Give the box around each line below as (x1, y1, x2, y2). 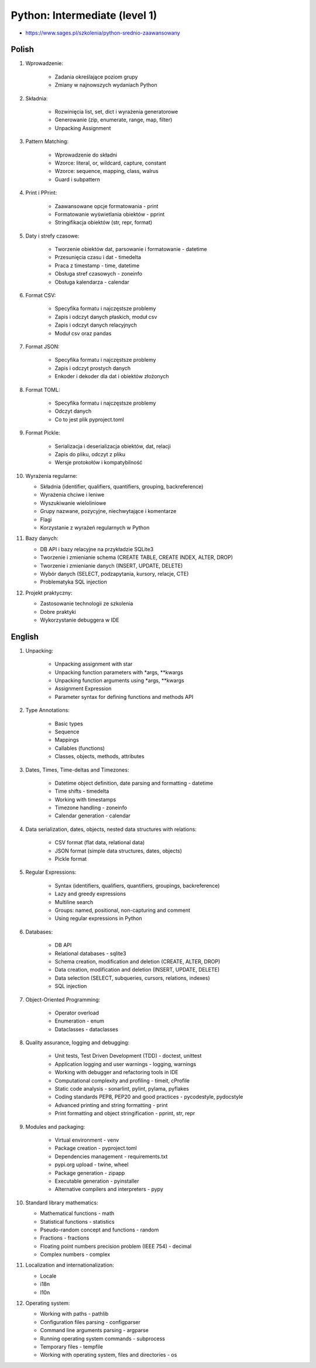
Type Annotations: (25, 707, 70, 714)
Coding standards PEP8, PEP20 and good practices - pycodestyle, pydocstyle (54, 1094, 243, 1101)
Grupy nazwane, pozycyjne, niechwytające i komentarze (40, 508, 177, 515)
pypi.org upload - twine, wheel (54, 1161, 129, 1168)
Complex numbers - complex (40, 1251, 111, 1258)
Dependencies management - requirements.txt (54, 1153, 168, 1160)
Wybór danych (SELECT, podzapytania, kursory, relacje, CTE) (40, 570, 189, 577)
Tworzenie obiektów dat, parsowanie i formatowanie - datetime (54, 246, 207, 253)
